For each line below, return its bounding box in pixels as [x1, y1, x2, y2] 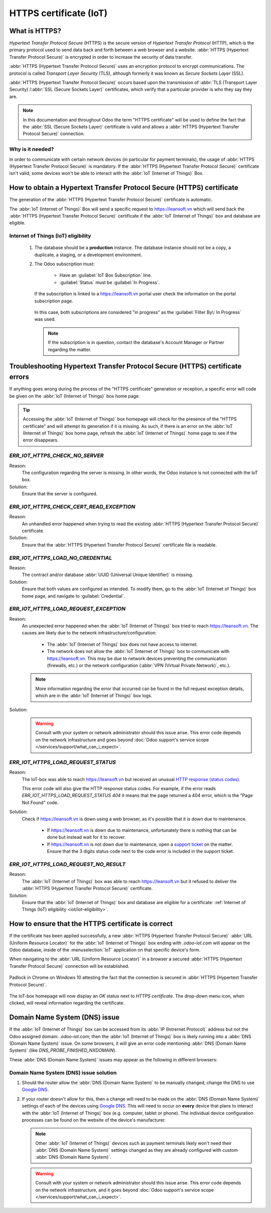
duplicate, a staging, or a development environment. [34, 252, 143, 258]
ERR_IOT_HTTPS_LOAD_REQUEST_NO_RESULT [9, 860, 126, 867]
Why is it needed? [9, 146, 54, 153]
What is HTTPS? [9, 27, 61, 35]
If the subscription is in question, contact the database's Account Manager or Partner [48, 340, 224, 346]
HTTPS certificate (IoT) [9, 8, 108, 19]
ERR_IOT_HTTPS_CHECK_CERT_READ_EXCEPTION [9, 503, 135, 510]
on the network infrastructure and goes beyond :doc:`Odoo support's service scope [35, 736, 209, 743]
